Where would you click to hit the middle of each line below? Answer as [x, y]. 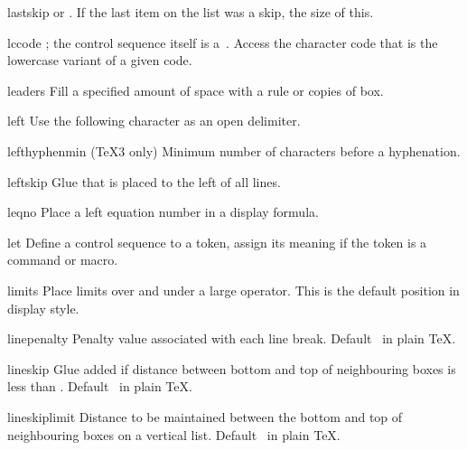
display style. [43, 308]
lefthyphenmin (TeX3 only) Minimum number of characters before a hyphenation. [234, 150]
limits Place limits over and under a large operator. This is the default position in [233, 290]
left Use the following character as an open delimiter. [154, 121]
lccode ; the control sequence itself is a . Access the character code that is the [223, 42]
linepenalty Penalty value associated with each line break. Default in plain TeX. [232, 338]
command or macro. [63, 260]
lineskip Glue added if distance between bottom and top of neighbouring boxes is [232, 368]
